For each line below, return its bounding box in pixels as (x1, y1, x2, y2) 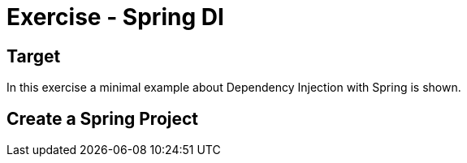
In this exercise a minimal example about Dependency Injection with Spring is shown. (6, 80, 461, 95)
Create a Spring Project (6, 108, 199, 129)
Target (6, 45, 61, 66)
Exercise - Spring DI (6, 3, 224, 31)
